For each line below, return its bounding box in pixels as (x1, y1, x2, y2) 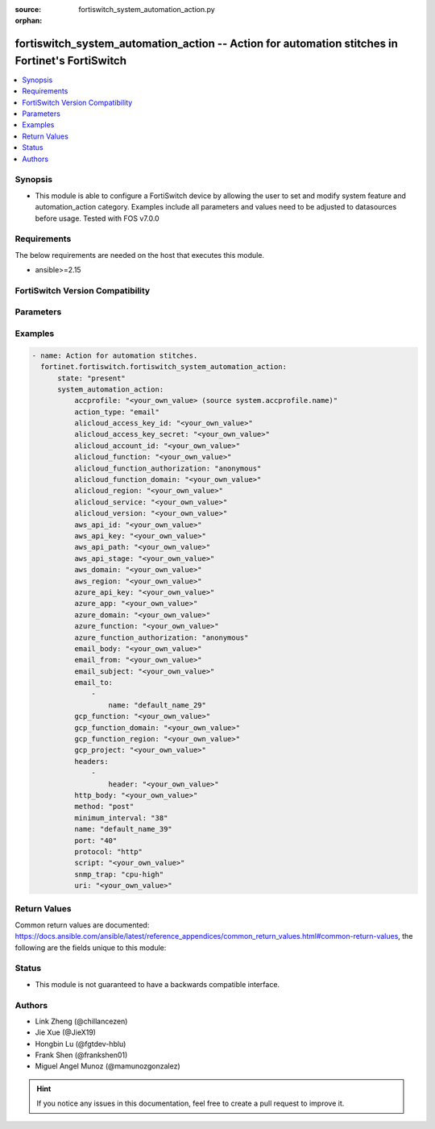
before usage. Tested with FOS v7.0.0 (35, 214, 160, 223)
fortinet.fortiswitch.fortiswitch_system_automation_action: (40, 363, 288, 371)
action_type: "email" (73, 407, 160, 417)
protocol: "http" (73, 847, 143, 856)
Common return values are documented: (14, 919, 150, 930)
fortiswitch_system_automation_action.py (78, 5, 215, 14)
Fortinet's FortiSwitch (14, 53, 127, 68)
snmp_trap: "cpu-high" (73, 870, 164, 878)
